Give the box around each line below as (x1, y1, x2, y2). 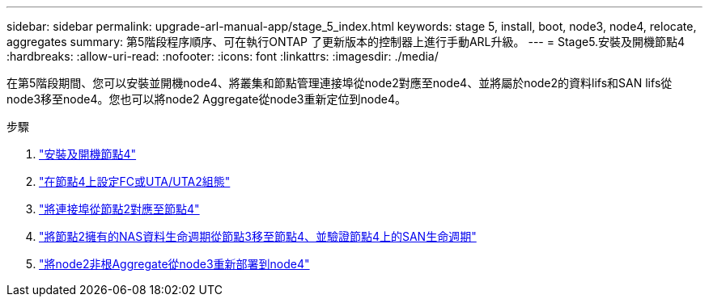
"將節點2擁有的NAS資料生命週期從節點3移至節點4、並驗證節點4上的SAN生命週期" (39, 229, 477, 243)
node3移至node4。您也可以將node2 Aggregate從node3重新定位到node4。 (6, 92, 406, 106)
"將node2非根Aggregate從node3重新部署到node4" (39, 257, 310, 271)
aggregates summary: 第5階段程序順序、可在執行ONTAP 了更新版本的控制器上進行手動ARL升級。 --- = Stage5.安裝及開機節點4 (6, 35, 686, 48)
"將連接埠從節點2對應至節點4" (39, 202, 200, 216)
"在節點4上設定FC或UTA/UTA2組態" (39, 175, 231, 188)
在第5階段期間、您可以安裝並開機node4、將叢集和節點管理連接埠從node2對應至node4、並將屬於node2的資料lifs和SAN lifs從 (6, 76, 673, 90)
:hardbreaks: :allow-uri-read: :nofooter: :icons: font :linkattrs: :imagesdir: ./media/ (6, 49, 439, 63)
